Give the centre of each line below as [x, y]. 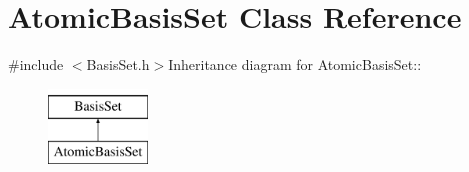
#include [36, 64]
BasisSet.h [118, 64]
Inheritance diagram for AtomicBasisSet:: [295, 64]
